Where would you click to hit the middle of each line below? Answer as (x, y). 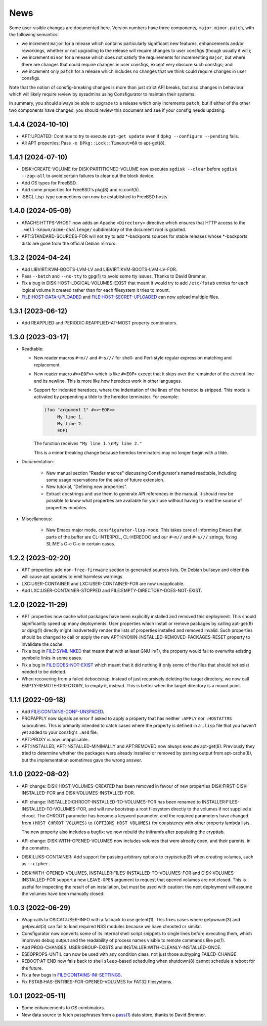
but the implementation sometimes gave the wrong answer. (82, 760)
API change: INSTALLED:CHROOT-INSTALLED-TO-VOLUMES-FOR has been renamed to (111, 802)
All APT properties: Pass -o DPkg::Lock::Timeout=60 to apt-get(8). (94, 143)
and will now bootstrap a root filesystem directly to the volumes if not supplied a (170, 809)
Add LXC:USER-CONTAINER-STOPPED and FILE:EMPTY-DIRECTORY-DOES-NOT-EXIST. (112, 590)
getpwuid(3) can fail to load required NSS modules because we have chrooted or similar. (112, 927)
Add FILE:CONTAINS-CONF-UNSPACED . (63, 712)
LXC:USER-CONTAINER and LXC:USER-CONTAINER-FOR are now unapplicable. (103, 583)
